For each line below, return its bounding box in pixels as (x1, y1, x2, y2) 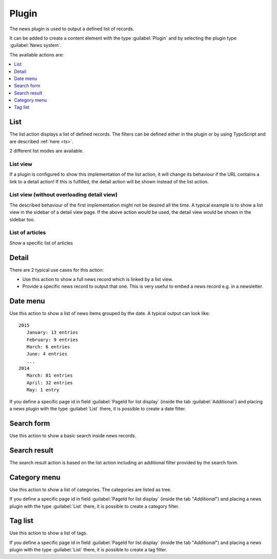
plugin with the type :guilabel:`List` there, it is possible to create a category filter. (9, 503, 180, 509)
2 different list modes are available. (9, 148, 84, 154)
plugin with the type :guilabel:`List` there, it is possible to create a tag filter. (9, 547, 167, 553)
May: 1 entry (26, 387, 60, 393)
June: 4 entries (26, 351, 68, 357)
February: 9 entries (26, 337, 78, 343)
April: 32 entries (26, 380, 73, 385)
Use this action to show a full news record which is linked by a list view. (22, 276, 173, 283)
